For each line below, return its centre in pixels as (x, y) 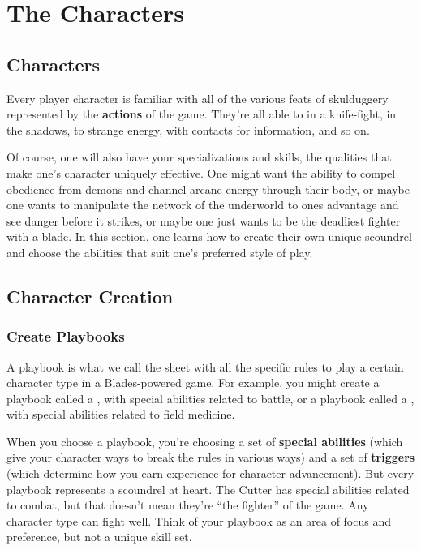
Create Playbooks (66, 336)
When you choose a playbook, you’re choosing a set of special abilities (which (205, 441)
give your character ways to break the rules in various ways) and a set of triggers (211, 457)
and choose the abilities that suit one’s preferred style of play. (160, 252)
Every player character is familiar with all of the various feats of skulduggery (198, 98)
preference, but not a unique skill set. (99, 537)
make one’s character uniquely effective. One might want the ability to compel (201, 172)
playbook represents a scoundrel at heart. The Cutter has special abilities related (208, 489)
